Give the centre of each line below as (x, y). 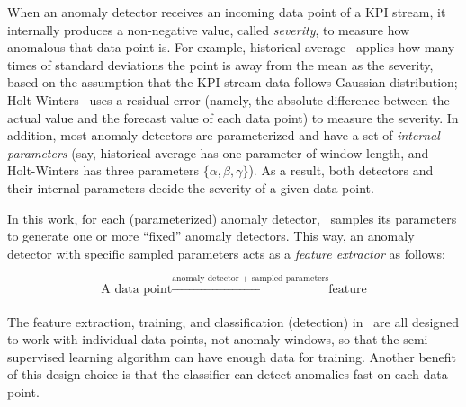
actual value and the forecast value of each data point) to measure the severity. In (233, 117)
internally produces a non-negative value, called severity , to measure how (209, 29)
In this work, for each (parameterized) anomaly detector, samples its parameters (232, 218)
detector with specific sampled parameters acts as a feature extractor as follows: (226, 253)
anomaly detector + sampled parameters (251, 279)
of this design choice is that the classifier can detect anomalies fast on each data (228, 374)
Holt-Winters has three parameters (103, 170)
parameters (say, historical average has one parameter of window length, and (218, 152)
